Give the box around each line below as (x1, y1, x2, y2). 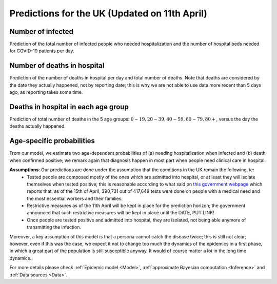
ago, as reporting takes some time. (9, 89, 83, 95)
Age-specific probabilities (9, 136, 95, 146)
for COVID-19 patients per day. (9, 48, 74, 54)
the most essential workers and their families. (27, 195, 123, 201)
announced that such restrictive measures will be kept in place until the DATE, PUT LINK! (27, 210, 215, 216)
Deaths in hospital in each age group (9, 103, 129, 111)
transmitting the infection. (27, 224, 82, 230)
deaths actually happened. (9, 123, 66, 129)
